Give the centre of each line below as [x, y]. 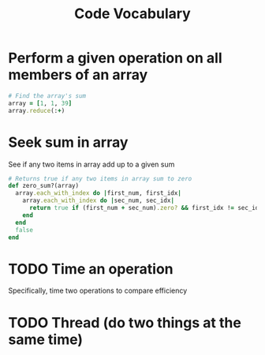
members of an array [78, 75]
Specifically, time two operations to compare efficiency [98, 291]
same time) [46, 339]
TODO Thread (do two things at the [125, 322]
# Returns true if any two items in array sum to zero [100, 178]
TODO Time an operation [91, 269]
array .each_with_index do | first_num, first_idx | [98, 193]
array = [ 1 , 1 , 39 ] [40, 103]
